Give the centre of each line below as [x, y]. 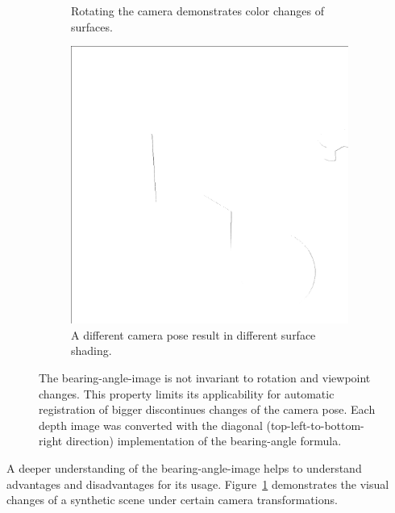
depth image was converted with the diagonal [151, 425]
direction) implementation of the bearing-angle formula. [204, 441]
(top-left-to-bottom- [315, 425]
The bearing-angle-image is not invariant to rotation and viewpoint [205, 377]
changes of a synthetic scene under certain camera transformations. [172, 500]
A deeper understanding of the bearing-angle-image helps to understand [184, 467]
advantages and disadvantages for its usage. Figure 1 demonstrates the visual [198, 484]
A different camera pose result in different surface [193, 334]
